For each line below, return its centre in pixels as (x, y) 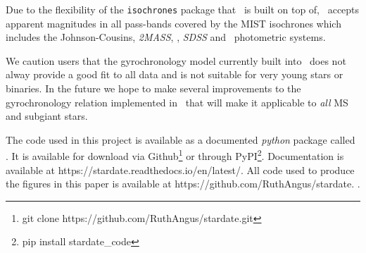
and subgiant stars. (47, 116)
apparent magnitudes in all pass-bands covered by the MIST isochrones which (173, 23)
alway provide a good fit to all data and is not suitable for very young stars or (175, 74)
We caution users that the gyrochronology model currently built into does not (176, 60)
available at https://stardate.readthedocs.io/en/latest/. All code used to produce (180, 169)
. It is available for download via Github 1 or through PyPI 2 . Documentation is (175, 155)
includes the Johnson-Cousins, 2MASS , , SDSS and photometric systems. (166, 37)
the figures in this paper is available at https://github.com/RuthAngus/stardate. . (183, 184)
